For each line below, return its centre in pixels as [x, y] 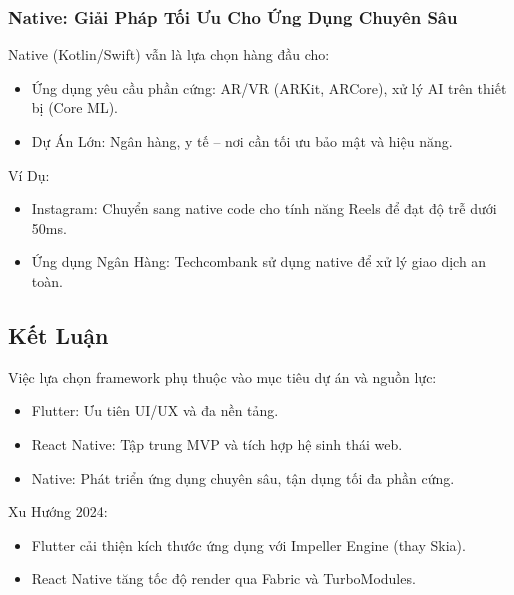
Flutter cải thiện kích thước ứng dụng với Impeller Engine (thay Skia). [248, 544]
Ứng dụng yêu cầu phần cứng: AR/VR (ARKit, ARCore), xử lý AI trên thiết [269, 87]
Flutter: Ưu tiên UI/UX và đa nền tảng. [155, 410]
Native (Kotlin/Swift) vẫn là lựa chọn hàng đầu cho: [169, 54]
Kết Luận [58, 334]
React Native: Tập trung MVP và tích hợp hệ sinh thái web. [217, 443]
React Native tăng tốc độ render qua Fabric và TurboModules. [223, 578]
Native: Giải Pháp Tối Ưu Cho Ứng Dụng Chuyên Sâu [233, 16]
